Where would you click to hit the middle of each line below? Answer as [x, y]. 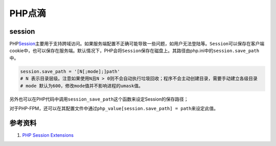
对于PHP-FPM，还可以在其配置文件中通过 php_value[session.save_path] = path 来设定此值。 [114, 108]
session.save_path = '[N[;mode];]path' [70, 71]
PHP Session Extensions [48, 135]
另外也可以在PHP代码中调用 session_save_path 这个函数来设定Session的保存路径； [99, 99]
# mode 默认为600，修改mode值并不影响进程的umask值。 [82, 86]
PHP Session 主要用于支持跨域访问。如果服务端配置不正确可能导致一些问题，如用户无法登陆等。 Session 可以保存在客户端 [137, 44]
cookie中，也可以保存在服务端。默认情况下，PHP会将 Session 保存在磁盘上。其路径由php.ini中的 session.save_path [134, 51]
